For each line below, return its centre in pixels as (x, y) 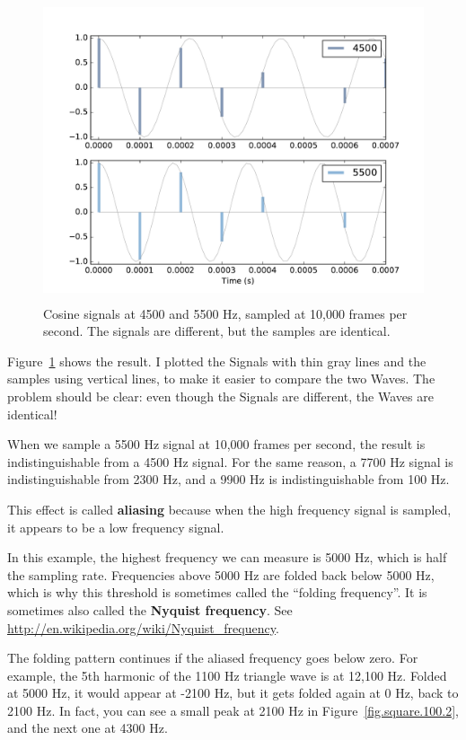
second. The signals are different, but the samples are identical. (217, 331)
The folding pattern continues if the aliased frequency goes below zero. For (213, 658)
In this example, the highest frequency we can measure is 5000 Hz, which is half (227, 557)
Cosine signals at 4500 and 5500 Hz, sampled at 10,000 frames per (225, 313)
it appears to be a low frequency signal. (116, 527)
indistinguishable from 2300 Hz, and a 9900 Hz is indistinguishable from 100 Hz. (229, 479)
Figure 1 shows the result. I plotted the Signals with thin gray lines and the (217, 361)
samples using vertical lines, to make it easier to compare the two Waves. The (221, 379)
